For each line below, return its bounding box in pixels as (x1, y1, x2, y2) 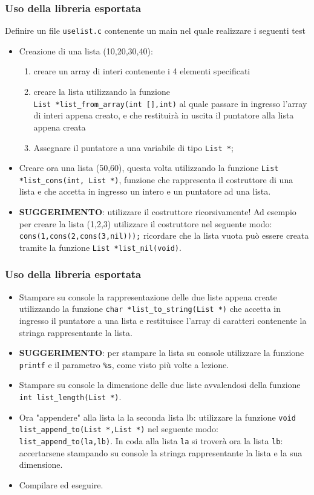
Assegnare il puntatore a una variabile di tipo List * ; (33, 141, 234, 154)
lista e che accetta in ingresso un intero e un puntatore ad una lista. (19, 185, 271, 198)
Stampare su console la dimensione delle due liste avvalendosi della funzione (19, 378, 301, 391)
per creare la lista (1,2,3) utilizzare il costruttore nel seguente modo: (19, 217, 272, 230)
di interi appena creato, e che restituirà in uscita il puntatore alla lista (33, 109, 294, 121)
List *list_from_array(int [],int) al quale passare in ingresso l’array (33, 97, 307, 109)
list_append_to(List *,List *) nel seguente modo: (19, 422, 218, 435)
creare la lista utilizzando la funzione (33, 85, 170, 98)
